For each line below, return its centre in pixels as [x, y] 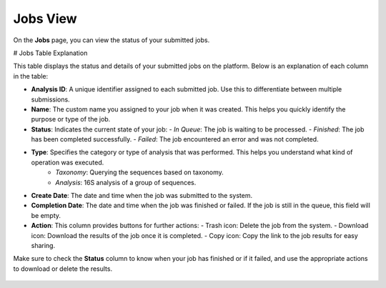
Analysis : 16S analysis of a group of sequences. [126, 182]
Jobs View [45, 19]
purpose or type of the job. [71, 119]
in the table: [31, 76]
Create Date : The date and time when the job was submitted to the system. [142, 196]
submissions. [51, 99]
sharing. [43, 245]
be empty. [46, 215]
